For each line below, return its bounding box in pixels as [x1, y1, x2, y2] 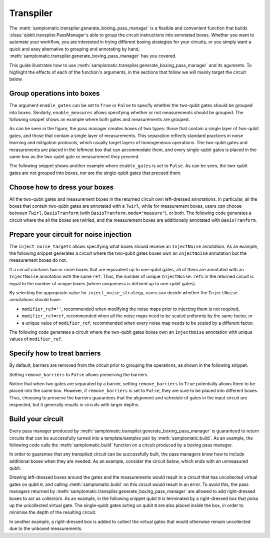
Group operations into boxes [9, 89, 100, 98]
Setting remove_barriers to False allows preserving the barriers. [9, 371, 148, 377]
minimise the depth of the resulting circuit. [9, 509, 96, 515]
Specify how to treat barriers [9, 349, 101, 358]
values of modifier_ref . [9, 336, 62, 342]
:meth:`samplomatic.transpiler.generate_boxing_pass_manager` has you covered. [9, 53, 177, 59]
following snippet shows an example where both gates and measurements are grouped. [9, 116, 190, 122]
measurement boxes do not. [9, 257, 67, 263]
